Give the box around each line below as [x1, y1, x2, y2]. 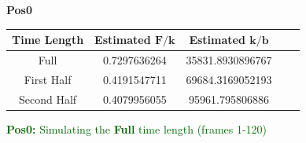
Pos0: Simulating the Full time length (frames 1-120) [6, 120, 267, 137]
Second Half [18, 90, 77, 107]
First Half [24, 71, 72, 87]
